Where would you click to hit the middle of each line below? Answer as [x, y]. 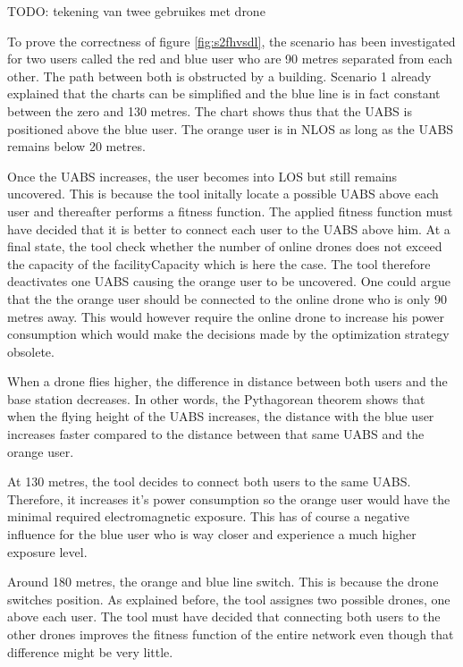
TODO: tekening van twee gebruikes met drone [136, 11]
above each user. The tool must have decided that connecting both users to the [224, 616]
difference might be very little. [90, 651]
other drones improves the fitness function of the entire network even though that [231, 634]
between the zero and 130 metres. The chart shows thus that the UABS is [210, 110]
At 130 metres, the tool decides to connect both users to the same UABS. [209, 481]
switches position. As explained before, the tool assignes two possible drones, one [229, 599]
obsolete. [31, 351]
